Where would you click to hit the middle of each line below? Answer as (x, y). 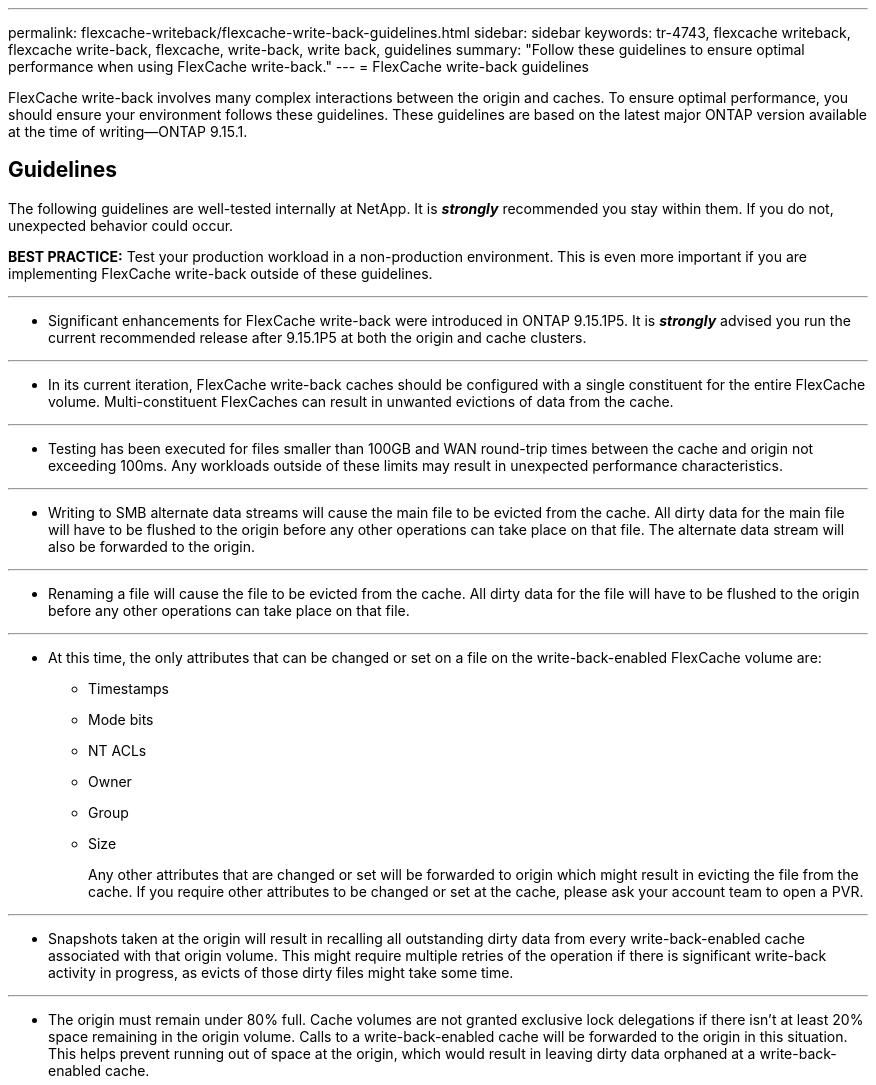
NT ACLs (117, 750)
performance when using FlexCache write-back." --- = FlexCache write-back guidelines (298, 66)
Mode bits (121, 719)
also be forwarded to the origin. (152, 546)
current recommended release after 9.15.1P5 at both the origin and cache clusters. (317, 337)
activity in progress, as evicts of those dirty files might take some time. (281, 972)
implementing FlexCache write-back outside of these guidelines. (220, 273)
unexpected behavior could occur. (121, 225)
